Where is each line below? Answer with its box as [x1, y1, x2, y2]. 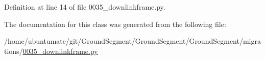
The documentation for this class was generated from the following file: [4, 18, 226, 29]
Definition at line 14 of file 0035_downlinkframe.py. [4, 2, 165, 12]
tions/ [4, 45, 23, 56]
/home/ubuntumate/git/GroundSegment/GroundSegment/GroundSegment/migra [4, 36, 261, 46]
